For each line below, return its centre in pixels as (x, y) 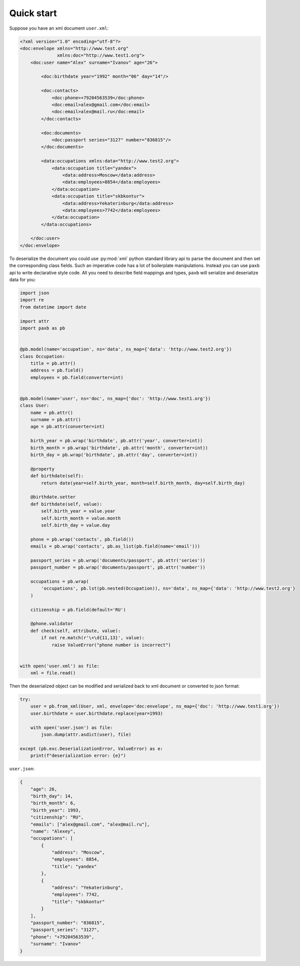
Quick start (33, 13)
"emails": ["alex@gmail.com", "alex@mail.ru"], (90, 824)
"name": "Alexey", (53, 831)
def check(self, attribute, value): (75, 631)
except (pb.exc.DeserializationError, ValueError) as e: (91, 749)
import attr (35, 321)
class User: (35, 406)
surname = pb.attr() (56, 420)
